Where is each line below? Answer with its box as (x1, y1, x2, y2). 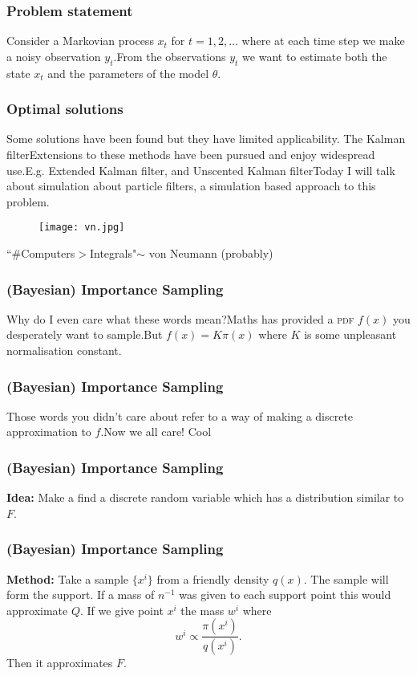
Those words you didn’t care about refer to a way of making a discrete (6, 407, 354, 424)
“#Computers (6, 245, 75, 262)
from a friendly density (156, 570, 269, 587)
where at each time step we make (241, 32, 405, 49)
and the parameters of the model (47, 64, 209, 81)
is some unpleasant (304, 326, 397, 343)
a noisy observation (6, 47, 101, 64)
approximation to (6, 423, 91, 440)
